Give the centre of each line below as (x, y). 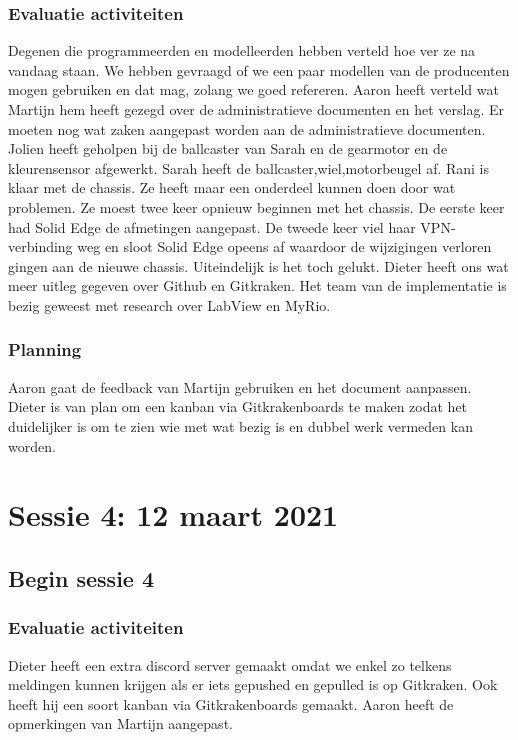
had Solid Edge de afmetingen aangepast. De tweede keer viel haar (212, 226)
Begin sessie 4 (81, 577)
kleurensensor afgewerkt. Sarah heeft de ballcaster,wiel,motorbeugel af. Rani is (249, 167)
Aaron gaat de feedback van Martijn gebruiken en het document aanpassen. (240, 386)
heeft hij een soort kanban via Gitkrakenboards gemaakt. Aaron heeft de (231, 703)
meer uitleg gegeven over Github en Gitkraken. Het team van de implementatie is (257, 285)
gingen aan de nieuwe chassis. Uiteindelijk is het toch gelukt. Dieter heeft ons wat (258, 265)
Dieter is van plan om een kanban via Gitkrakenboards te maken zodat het (238, 406)
